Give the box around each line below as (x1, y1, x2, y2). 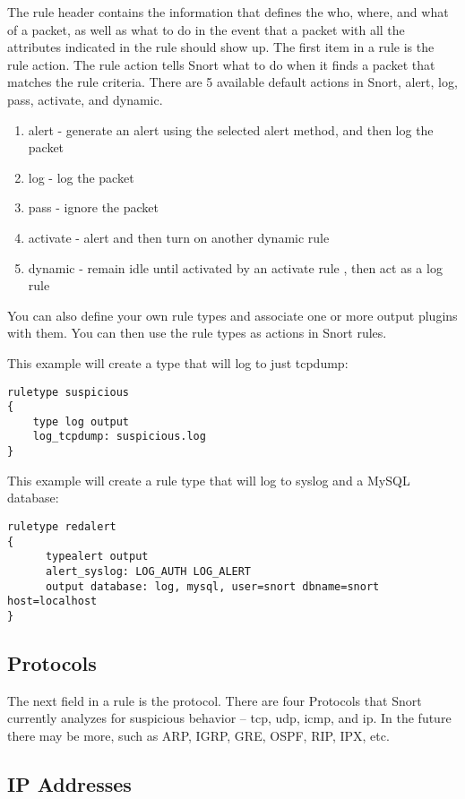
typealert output (45, 550, 149, 563)
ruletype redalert (7, 520, 116, 533)
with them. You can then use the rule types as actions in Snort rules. (7, 323, 387, 342)
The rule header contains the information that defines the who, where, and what (7, 3, 449, 21)
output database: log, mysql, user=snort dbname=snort (45, 580, 380, 593)
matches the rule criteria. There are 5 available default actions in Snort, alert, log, (7, 73, 458, 91)
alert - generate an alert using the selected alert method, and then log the (28, 120, 434, 139)
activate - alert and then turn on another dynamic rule (28, 228, 330, 246)
